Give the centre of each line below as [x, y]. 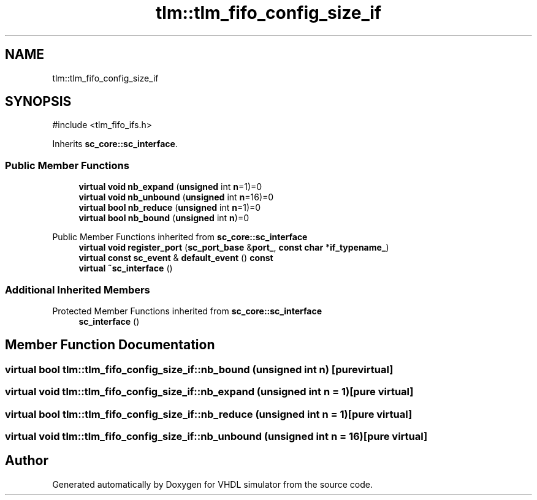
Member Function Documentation [110, 345]
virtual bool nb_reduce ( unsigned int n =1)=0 [170, 208]
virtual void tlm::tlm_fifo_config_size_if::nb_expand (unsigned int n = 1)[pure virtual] [209, 392]
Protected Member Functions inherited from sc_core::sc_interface [187, 311]
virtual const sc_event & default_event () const [176, 258]
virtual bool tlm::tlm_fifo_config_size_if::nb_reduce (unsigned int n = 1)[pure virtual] [209, 414]
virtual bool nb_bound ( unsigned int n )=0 [164, 218]
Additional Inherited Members [78, 290]
